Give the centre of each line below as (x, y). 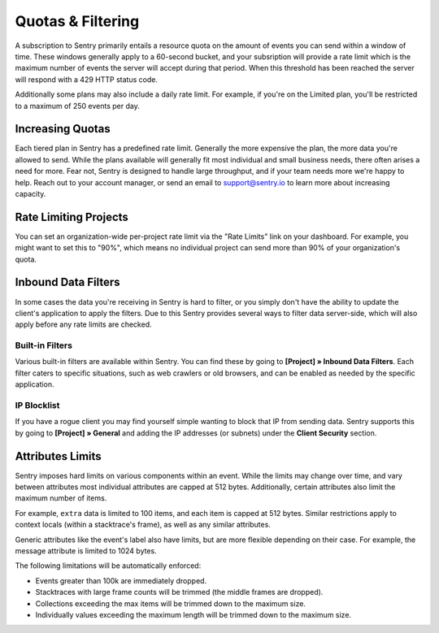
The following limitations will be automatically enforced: (108, 566)
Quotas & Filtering (77, 21)
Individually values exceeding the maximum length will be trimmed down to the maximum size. (193, 615)
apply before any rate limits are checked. (83, 324)
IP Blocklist (37, 405)
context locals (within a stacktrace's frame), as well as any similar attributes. (143, 525)
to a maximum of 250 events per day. (77, 106)
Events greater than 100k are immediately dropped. (121, 580)
